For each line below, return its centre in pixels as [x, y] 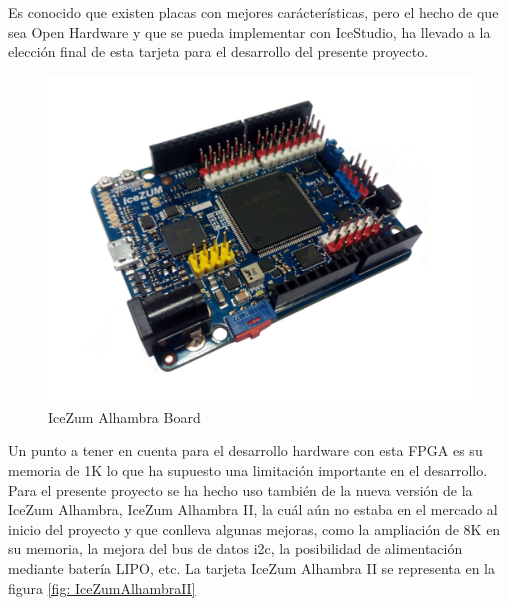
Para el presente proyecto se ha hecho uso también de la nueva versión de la [240, 489]
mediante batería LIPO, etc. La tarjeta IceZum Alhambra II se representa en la [251, 568]
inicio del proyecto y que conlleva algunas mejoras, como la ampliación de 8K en [254, 528]
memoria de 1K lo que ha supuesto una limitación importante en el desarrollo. [248, 470]
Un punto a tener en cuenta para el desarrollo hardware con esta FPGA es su [245, 450]
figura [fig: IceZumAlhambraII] [102, 587]
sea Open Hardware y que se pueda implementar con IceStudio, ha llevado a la [249, 31]
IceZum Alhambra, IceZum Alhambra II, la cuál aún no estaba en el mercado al [253, 509]
